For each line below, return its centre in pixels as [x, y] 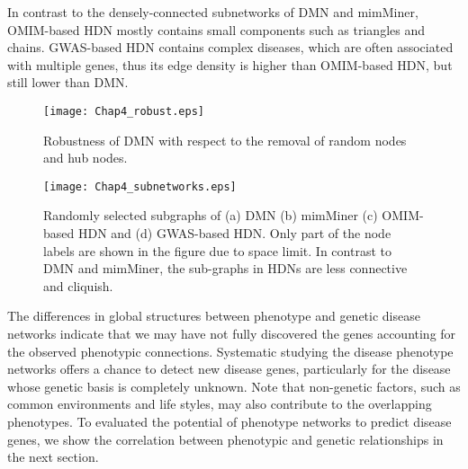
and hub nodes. [85, 158]
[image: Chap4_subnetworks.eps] [140, 186]
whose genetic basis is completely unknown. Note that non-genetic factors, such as [234, 386]
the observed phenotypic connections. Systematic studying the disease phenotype [230, 351]
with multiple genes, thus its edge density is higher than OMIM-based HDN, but [230, 64]
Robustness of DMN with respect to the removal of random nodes [225, 140]
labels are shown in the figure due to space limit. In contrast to [217, 250]
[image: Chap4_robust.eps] [124, 111]
